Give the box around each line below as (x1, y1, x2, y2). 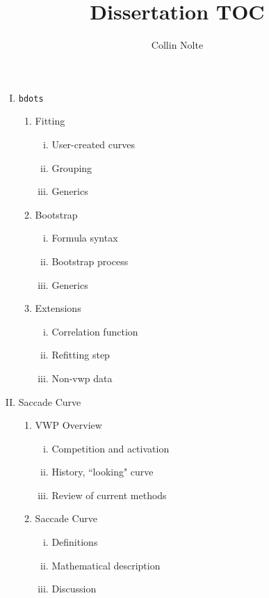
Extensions (35, 301, 81, 315)
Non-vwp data (51, 370, 113, 385)
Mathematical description (51, 558, 161, 572)
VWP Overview (35, 418, 102, 432)
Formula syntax (51, 230, 118, 245)
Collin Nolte (151, 38, 204, 52)
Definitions (51, 535, 98, 549)
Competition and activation (51, 441, 170, 455)
